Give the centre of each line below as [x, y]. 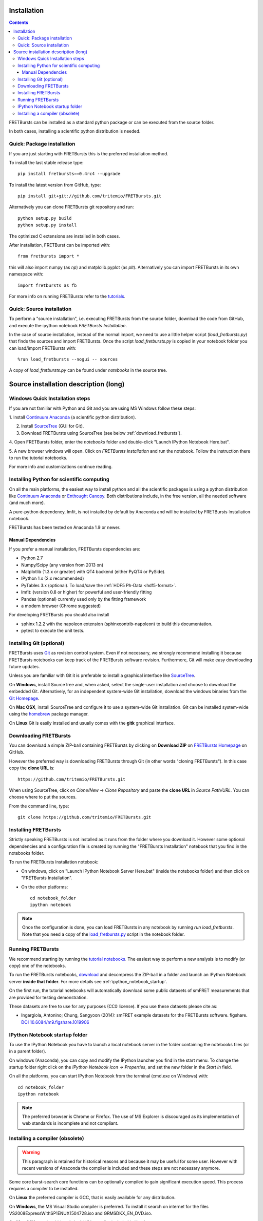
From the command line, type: [39, 806]
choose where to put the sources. [43, 797]
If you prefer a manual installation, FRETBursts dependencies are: [75, 549]
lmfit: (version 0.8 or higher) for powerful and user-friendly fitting [86, 592]
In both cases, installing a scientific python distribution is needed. [75, 131]
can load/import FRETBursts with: [43, 348]
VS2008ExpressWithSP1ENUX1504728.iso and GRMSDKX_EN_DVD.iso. [81, 1213]
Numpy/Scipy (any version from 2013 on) [62, 565]
